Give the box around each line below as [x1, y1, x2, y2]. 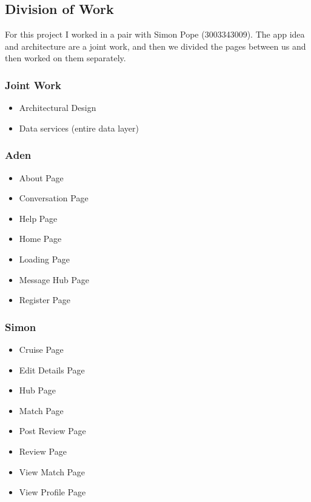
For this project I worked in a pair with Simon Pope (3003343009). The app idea [5, 28, 305, 41]
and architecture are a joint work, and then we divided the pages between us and [5, 39, 306, 52]
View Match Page [19, 465, 85, 478]
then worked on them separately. [5, 52, 126, 64]
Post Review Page [19, 424, 86, 437]
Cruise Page [19, 343, 64, 355]
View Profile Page [19, 486, 86, 498]
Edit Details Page [19, 363, 85, 376]
